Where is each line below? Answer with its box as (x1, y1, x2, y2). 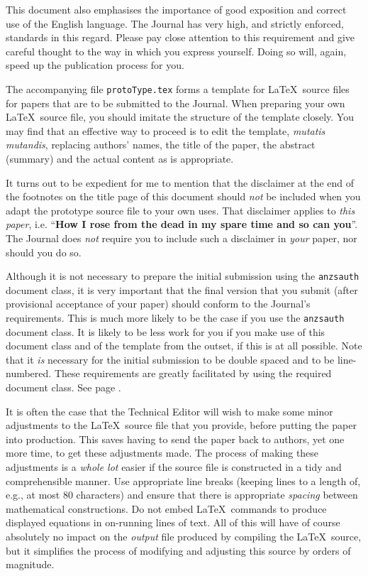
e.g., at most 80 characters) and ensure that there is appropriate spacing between (6, 487, 358, 502)
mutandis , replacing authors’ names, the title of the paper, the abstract (6, 137, 316, 152)
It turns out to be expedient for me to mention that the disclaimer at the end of (6, 175, 355, 190)
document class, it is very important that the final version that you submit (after (6, 282, 358, 297)
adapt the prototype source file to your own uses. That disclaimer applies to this (6, 202, 355, 217)
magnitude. (6, 557, 55, 572)
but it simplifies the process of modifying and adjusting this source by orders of (6, 543, 351, 558)
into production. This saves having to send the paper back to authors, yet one (6, 431, 345, 446)
